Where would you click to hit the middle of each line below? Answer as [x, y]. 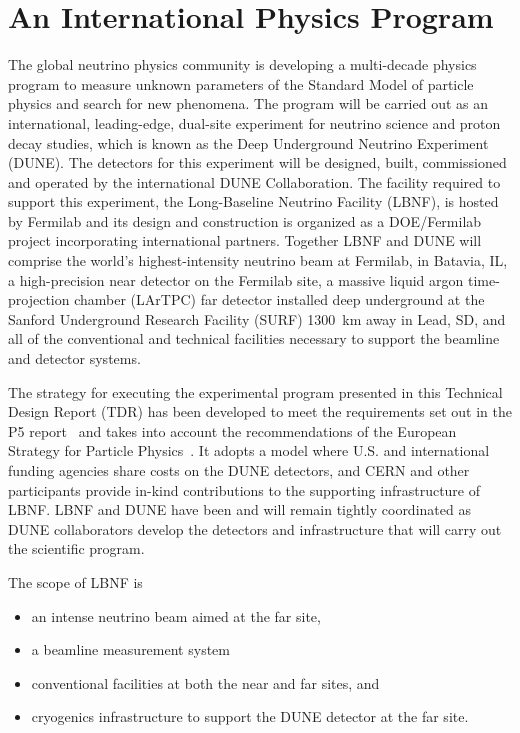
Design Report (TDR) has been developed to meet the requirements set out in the [260, 411]
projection [39, 299]
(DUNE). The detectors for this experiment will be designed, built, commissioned [257, 162]
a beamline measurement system [130, 649]
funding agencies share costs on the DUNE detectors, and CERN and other [239, 470]
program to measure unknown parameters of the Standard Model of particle [241, 83]
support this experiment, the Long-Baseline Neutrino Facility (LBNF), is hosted [253, 201]
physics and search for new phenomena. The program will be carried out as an [248, 103]
